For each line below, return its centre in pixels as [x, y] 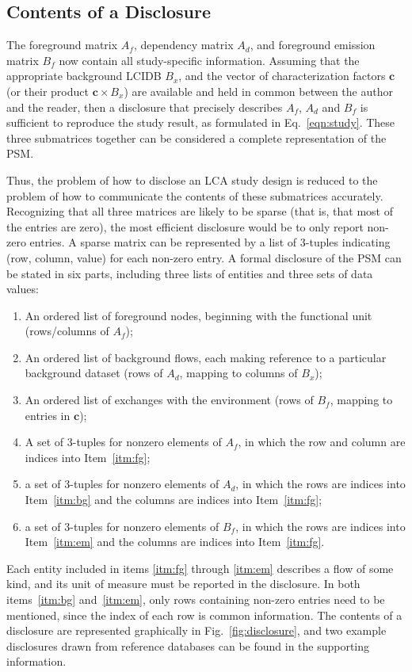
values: [23, 289]
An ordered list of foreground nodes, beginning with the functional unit [198, 315]
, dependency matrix [183, 45]
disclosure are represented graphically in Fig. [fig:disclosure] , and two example [196, 630]
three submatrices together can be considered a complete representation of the [196, 137]
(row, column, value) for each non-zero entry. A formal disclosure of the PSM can [204, 257]
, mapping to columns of [238, 373]
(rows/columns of [67, 331]
